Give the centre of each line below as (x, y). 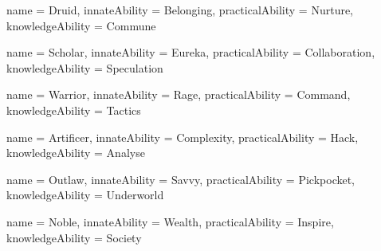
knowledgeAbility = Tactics (74, 110)
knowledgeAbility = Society (74, 237)
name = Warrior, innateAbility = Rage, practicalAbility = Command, (179, 94)
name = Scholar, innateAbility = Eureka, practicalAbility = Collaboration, (191, 52)
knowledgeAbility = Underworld (85, 195)
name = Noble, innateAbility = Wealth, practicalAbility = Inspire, (170, 221)
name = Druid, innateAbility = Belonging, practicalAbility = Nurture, (180, 10)
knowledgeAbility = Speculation (85, 67)
